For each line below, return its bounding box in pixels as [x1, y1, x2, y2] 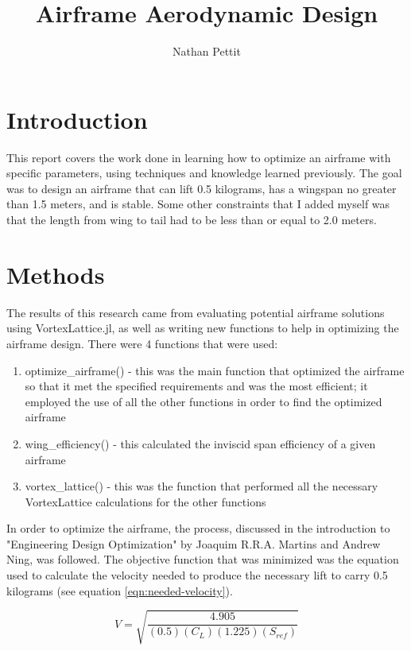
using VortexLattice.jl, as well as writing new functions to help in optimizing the [6, 320, 399, 336]
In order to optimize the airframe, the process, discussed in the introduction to [6, 520, 390, 537]
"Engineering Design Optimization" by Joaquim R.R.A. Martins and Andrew [6, 535, 381, 552]
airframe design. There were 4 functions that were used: [6, 335, 278, 351]
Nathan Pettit [173, 43, 241, 60]
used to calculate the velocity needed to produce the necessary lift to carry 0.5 [6, 567, 388, 583]
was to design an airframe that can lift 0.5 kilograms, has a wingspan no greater [6, 180, 397, 196]
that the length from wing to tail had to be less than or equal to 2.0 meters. [6, 211, 377, 228]
